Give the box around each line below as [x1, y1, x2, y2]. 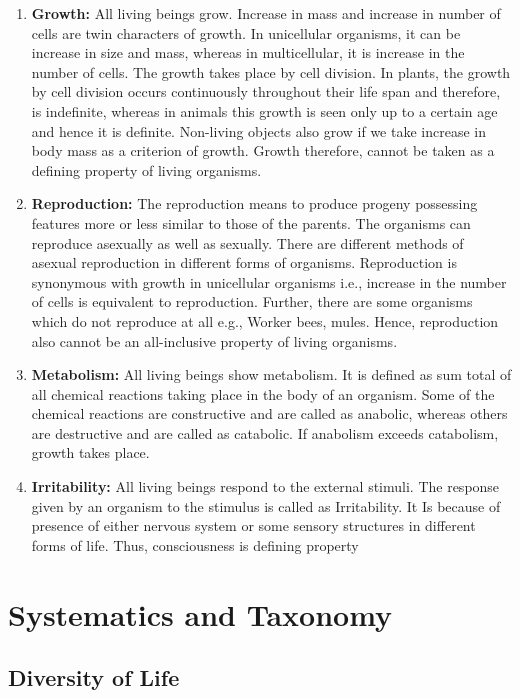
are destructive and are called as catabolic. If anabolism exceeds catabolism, [31, 422, 499, 443]
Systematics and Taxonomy [8, 593, 393, 634]
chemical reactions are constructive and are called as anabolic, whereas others [31, 403, 508, 424]
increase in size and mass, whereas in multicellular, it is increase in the [31, 42, 465, 63]
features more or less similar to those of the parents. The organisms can [31, 212, 471, 233]
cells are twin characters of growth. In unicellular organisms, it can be [31, 22, 461, 43]
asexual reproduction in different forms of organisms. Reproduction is [31, 252, 457, 273]
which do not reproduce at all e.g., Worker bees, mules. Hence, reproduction [31, 310, 499, 331]
